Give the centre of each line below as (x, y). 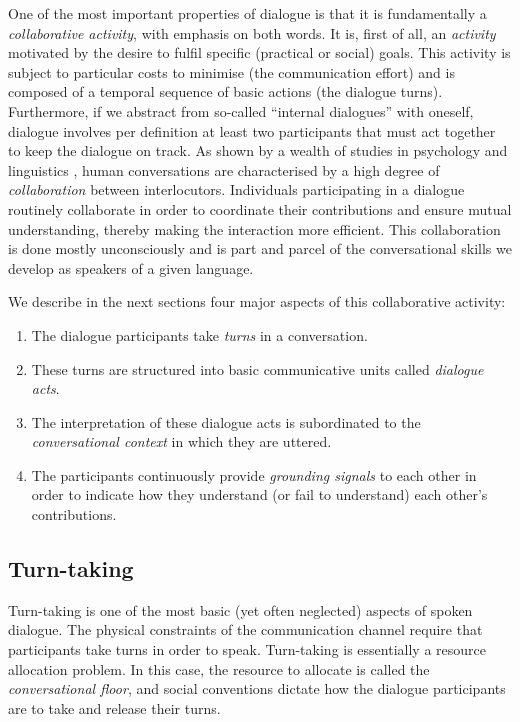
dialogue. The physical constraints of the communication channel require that (245, 629)
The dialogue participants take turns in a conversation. (199, 334)
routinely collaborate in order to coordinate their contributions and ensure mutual (260, 208)
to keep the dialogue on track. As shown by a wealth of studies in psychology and (258, 150)
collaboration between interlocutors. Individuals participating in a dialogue (236, 189)
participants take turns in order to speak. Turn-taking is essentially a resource (247, 649)
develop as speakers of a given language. (131, 267)
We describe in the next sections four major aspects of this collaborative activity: (257, 301)
